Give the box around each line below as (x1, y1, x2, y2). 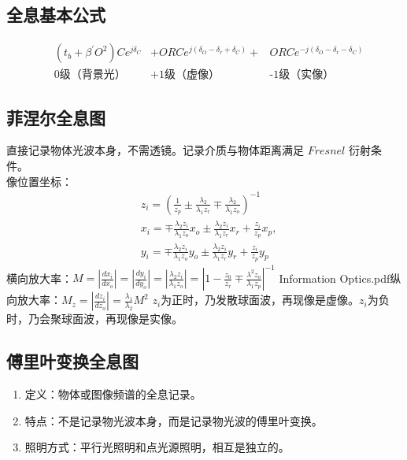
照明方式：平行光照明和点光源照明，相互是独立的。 (24, 439, 290, 455)
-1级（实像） (269, 69, 335, 81)
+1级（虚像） (150, 69, 220, 81)
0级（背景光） (54, 69, 126, 81)
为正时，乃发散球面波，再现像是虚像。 (161, 291, 360, 308)
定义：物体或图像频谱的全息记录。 (24, 386, 202, 402)
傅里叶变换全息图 (6, 349, 139, 373)
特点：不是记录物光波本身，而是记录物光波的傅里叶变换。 (24, 412, 323, 428)
